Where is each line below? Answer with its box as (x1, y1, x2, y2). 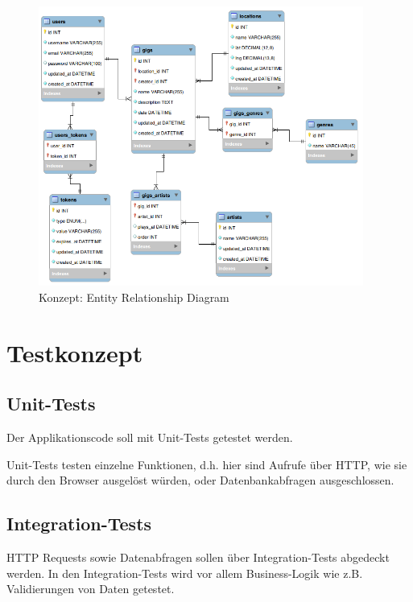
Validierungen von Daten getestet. (6, 580, 175, 597)
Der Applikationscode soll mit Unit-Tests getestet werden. (6, 429, 293, 446)
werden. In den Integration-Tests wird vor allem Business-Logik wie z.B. (6, 564, 363, 581)
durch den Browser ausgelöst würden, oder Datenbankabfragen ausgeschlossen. (6, 472, 394, 489)
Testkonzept (6, 336, 143, 369)
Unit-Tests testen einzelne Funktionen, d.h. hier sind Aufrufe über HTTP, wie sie (6, 456, 407, 472)
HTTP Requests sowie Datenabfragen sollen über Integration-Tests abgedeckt (6, 549, 390, 566)
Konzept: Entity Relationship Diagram (39, 288, 229, 305)
